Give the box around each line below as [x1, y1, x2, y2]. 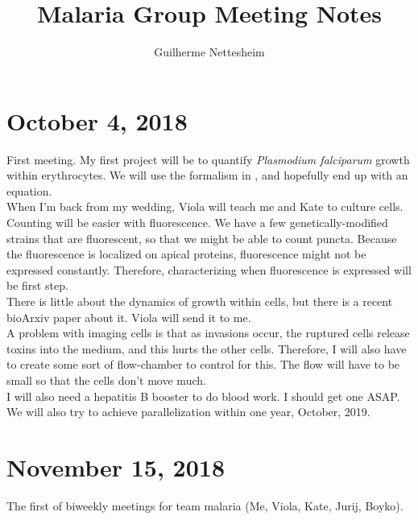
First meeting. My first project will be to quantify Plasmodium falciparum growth [6, 151, 410, 167]
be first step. [6, 277, 68, 294]
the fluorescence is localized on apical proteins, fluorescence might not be [6, 246, 366, 262]
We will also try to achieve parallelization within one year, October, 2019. [6, 403, 370, 420]
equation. [6, 182, 52, 199]
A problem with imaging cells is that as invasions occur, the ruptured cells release [6, 324, 410, 341]
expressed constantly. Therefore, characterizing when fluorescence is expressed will [6, 261, 412, 278]
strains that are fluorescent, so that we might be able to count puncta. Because [6, 229, 397, 246]
